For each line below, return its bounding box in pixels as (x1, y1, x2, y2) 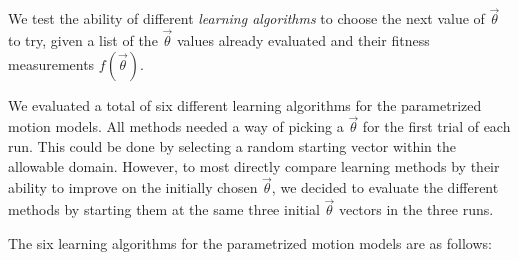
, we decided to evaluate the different (271, 177, 499, 198)
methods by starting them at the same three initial (8, 199, 320, 220)
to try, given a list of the (8, 30, 158, 51)
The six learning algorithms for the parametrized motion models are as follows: (8, 232, 492, 253)
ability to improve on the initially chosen (8, 177, 258, 198)
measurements (8, 53, 95, 74)
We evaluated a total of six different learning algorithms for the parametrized (8, 94, 482, 115)
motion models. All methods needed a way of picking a (8, 116, 344, 137)
